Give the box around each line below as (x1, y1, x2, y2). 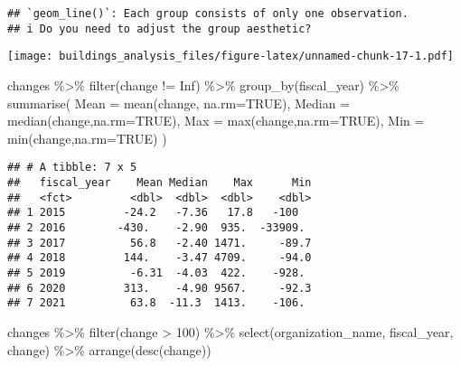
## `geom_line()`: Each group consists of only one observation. (7, 7, 408, 20)
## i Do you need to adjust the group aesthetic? (7, 22, 312, 35)
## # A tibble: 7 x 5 (7, 161, 137, 174)
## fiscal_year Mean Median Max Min (7, 176, 312, 189)
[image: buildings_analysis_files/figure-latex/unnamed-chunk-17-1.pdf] (7, 50, 454, 63)
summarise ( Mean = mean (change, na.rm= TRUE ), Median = (7, 93, 351, 112)
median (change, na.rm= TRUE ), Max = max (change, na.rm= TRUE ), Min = (7, 111, 425, 130)
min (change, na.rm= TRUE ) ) (7, 128, 167, 147)
